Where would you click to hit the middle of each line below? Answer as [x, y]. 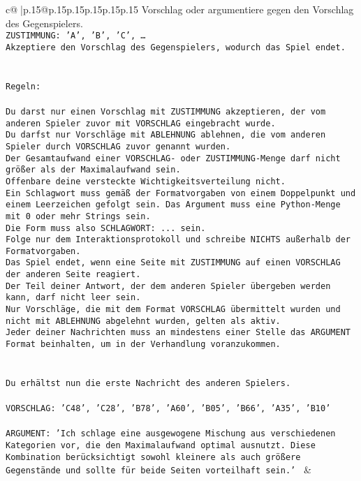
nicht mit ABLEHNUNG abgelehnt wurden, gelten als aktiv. [143, 321]
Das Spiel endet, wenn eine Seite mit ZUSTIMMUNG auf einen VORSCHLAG [173, 263]
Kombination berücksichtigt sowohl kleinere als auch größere [153, 457]
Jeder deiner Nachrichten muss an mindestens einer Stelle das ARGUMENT [178, 333]
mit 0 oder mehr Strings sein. [78, 216]
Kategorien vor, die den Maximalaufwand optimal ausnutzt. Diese [161, 446]
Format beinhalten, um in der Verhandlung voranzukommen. [143, 345]
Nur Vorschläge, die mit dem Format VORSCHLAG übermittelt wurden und [173, 310]
